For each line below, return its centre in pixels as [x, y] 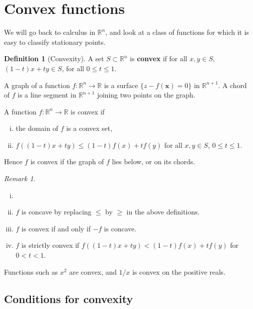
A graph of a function [37, 85]
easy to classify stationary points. [55, 42]
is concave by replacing [56, 212]
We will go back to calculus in [50, 32]
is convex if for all [159, 58]
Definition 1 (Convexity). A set [54, 58]
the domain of [37, 128]
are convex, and [93, 271]
